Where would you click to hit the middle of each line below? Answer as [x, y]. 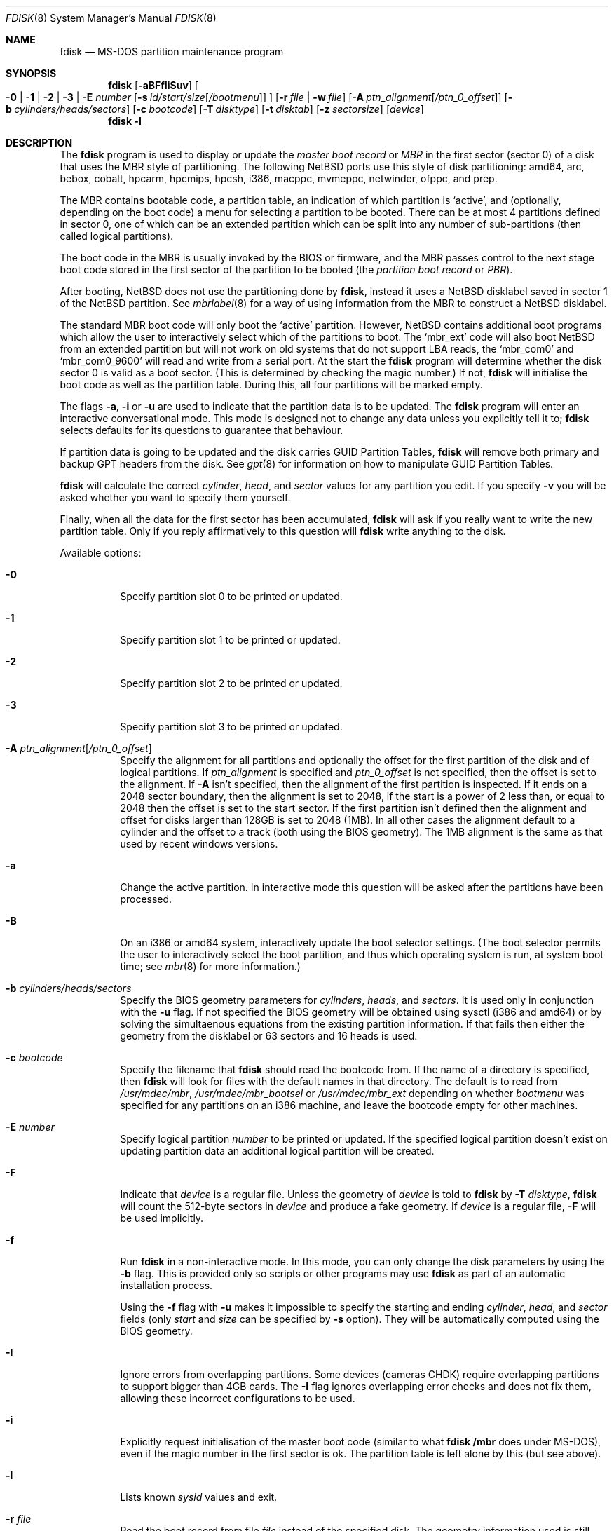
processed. [146, 899]
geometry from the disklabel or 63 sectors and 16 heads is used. [269, 1036]
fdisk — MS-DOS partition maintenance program [172, 52]
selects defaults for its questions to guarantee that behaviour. [202, 430]
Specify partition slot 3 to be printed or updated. [231, 727]
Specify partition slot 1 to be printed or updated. [230, 640]
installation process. [166, 1285]
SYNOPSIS [31, 73]
